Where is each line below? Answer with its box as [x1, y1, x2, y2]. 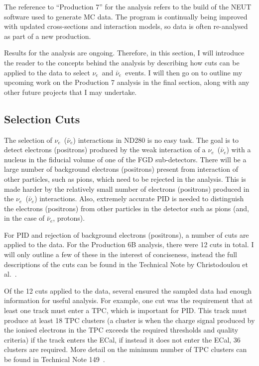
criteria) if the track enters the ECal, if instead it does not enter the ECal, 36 [4, 334, 241, 345]
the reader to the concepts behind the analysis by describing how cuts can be [4, 57, 240, 67]
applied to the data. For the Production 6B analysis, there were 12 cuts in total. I [4, 239, 254, 250]
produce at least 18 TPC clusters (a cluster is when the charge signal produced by [4, 315, 255, 325]
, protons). [53, 213, 85, 223]
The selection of [4, 134, 52, 145]
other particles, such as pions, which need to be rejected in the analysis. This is [4, 173, 246, 184]
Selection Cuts [4, 111, 80, 126]
